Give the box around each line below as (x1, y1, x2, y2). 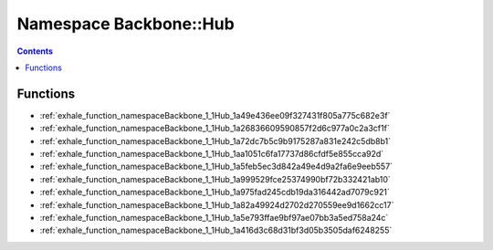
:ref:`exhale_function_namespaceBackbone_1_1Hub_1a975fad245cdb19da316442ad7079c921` (39, 187, 390, 198)
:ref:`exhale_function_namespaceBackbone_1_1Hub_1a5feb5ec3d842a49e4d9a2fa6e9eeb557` (39, 161, 393, 172)
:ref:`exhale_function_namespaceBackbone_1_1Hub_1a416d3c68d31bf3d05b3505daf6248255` (39, 224, 393, 236)
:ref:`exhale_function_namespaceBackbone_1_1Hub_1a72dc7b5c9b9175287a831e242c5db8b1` (39, 135, 392, 146)
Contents (16, 46, 54, 57)
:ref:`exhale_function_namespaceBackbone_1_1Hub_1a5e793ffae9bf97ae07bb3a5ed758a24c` (39, 212, 389, 223)
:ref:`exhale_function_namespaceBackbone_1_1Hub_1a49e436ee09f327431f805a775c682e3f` (39, 109, 391, 120)
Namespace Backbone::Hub (16, 14, 235, 34)
